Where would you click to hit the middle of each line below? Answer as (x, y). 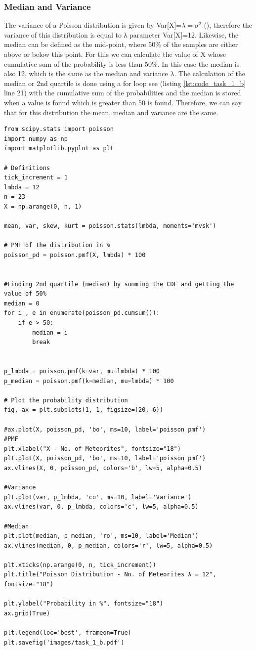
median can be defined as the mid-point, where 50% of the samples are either (121, 44)
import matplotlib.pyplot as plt (59, 149)
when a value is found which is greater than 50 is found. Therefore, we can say (123, 102)
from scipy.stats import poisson (59, 129)
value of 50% (25, 294)
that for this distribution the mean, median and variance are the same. (111, 112)
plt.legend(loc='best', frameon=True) (68, 633)
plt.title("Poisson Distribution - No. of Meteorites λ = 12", (110, 575)
